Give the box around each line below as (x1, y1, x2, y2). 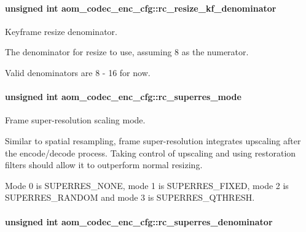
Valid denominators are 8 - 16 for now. (5, 66, 151, 79)
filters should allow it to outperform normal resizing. (5, 158, 203, 171)
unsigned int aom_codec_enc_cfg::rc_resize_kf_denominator (5, 1, 277, 14)
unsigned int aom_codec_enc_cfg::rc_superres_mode (5, 90, 241, 103)
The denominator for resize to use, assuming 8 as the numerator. (5, 45, 249, 58)
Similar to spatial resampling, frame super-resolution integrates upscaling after (5, 134, 301, 147)
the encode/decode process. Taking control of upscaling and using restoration (5, 146, 296, 159)
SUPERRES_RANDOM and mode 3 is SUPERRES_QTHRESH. (5, 191, 255, 204)
